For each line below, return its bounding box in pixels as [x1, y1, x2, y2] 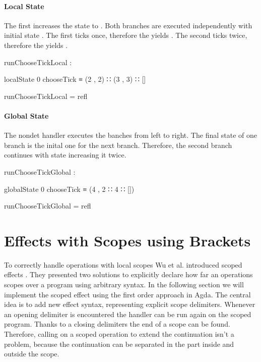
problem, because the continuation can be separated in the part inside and [4, 338, 234, 349]
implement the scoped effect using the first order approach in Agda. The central [4, 289, 251, 299]
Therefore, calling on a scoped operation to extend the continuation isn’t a [4, 329, 234, 339]
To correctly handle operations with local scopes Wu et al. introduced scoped [4, 259, 242, 270]
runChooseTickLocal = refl [4, 90, 88, 101]
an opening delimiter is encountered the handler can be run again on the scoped [4, 308, 251, 319]
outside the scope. [4, 348, 59, 359]
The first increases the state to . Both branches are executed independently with [4, 20, 252, 30]
